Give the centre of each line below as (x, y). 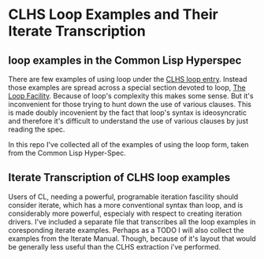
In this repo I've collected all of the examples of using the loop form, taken (129, 144)
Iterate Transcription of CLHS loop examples (119, 178)
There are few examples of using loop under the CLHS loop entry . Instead (128, 79)
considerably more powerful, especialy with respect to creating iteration (125, 213)
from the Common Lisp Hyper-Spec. (67, 153)
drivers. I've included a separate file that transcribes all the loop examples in (132, 221)
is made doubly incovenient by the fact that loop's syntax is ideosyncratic (127, 113)
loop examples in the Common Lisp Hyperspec (125, 60)
